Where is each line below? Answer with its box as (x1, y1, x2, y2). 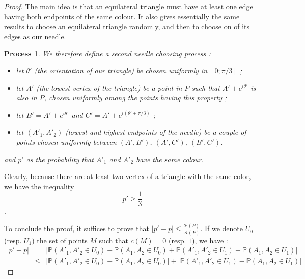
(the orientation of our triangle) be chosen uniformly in (34, 65, 208, 75)
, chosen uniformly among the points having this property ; (44, 92, 227, 103)
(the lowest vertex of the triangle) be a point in (36, 82, 182, 93)
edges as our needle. (4, 31, 66, 41)
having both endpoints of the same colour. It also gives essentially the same (4, 11, 240, 21)
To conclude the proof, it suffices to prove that (4, 223, 149, 234)
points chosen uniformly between (16, 136, 117, 147)
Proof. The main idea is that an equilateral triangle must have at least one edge (4, 1, 253, 11)
